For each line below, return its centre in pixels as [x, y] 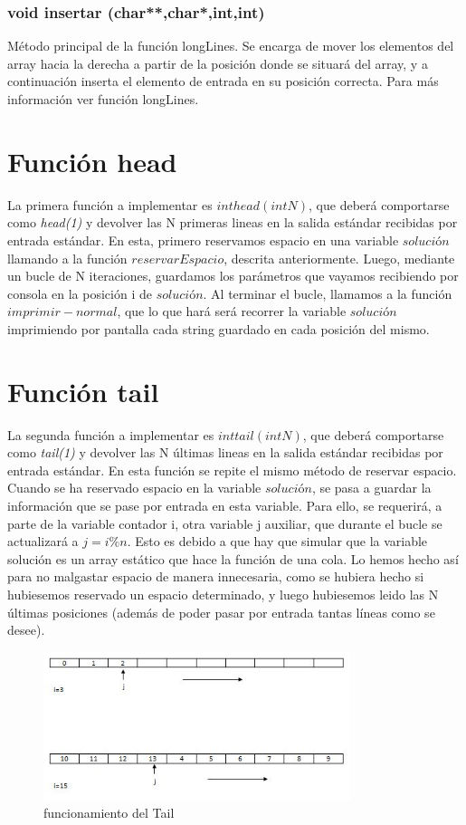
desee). [26, 630]
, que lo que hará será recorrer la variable [232, 311]
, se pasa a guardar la [371, 488]
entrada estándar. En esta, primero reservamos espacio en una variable [203, 240]
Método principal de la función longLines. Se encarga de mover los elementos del [231, 46]
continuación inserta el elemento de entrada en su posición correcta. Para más [223, 81]
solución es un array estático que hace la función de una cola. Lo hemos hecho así [233, 558]
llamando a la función [67, 258]
